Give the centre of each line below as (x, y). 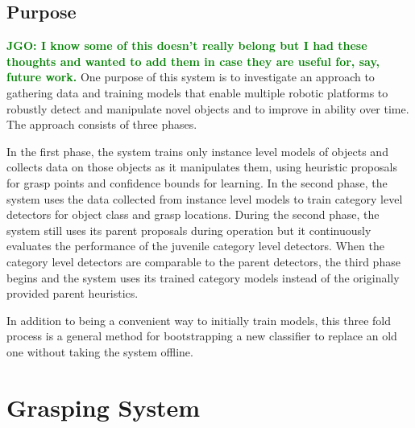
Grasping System (104, 407)
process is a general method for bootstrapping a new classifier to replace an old (202, 336)
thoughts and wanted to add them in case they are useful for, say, (193, 61)
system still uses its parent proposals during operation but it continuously (189, 230)
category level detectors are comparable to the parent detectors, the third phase (203, 261)
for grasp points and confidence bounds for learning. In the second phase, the (197, 182)
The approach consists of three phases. (102, 124)
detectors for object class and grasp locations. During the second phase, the (193, 214)
